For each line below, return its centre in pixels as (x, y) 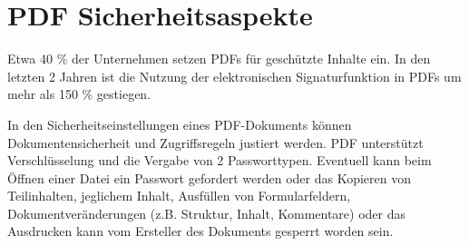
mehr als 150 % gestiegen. (79, 94)
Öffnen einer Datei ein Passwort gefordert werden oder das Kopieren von (209, 177)
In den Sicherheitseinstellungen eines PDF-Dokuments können (180, 124)
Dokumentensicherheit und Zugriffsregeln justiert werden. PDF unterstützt (215, 142)
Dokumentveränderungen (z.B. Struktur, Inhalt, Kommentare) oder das (207, 213)
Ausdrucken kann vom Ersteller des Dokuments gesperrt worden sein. (200, 231)
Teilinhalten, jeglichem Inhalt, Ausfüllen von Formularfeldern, (179, 196)
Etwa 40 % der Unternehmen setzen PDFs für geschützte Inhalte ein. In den (219, 59)
